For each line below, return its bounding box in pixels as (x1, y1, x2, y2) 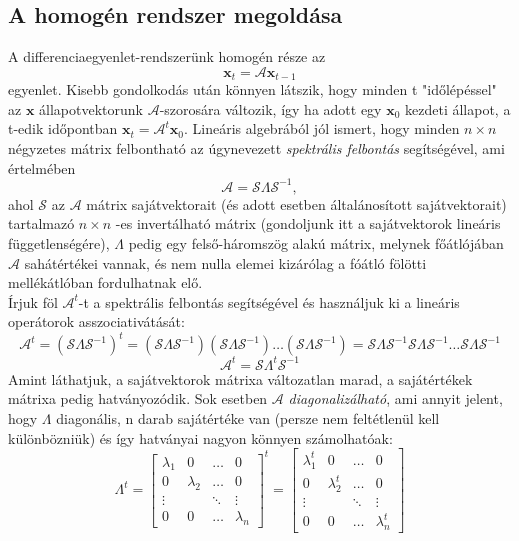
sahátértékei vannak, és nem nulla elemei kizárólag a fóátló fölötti (24, 252, 427, 273)
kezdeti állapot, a (405, 98, 511, 119)
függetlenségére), (8, 232, 110, 253)
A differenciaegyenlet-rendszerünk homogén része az (8, 46, 326, 67)
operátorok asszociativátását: (8, 311, 185, 332)
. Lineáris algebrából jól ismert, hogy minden (183, 118, 460, 139)
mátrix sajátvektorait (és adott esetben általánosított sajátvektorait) (86, 193, 507, 214)
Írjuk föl (8, 291, 58, 312)
